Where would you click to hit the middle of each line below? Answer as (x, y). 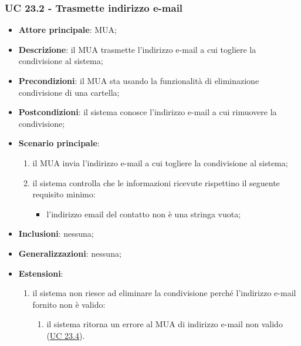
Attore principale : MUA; (67, 30)
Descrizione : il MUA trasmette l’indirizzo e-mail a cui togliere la (137, 49)
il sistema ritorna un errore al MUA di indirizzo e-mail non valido (165, 324)
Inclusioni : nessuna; (56, 234)
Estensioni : (41, 273)
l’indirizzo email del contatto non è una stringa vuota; (144, 214)
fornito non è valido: (69, 304)
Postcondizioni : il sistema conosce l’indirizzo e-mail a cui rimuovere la (148, 112)
